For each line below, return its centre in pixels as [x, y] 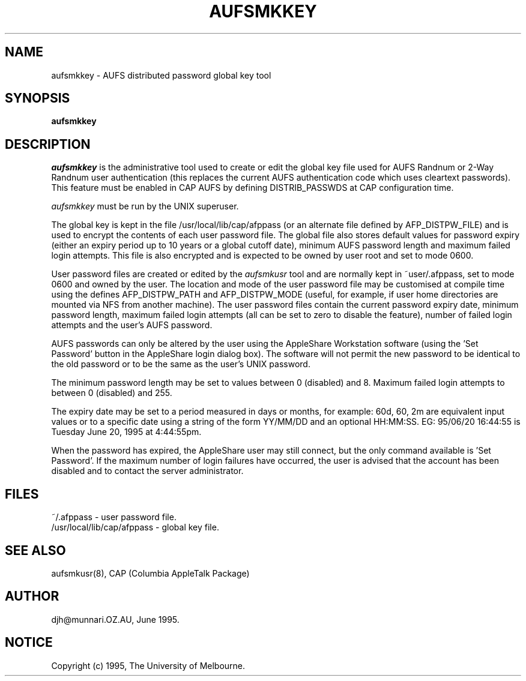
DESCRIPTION [48, 144]
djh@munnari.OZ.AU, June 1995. [115, 619]
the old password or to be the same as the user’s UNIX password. [181, 364]
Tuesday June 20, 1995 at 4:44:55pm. [126, 432]
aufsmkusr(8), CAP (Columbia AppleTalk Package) [150, 573]
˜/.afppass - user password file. [114, 517]
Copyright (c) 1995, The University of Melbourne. [148, 665]
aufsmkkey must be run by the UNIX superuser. [145, 206]
